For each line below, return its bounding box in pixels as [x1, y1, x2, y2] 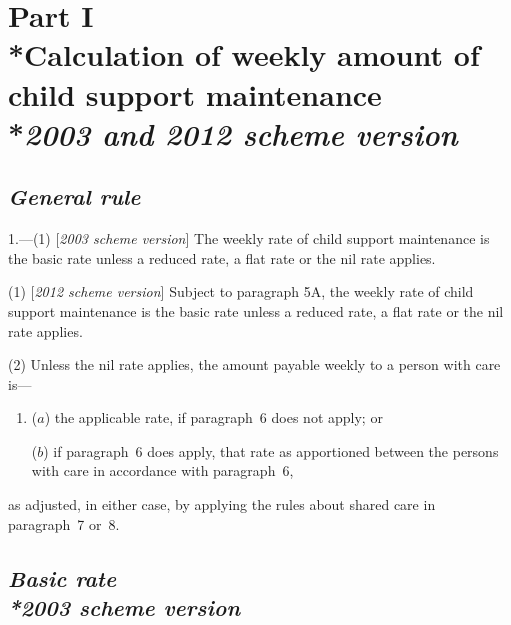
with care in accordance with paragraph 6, [31, 460, 294, 481]
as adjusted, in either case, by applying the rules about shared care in [8, 494, 436, 515]
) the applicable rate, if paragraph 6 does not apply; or [44, 407, 383, 428]
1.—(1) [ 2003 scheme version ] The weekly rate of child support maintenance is [8, 228, 490, 249]
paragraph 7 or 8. [8, 513, 120, 534]
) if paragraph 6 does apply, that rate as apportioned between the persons [43, 440, 499, 461]
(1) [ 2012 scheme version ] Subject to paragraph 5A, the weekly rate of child [8, 281, 474, 302]
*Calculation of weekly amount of [8, 34, 480, 75]
